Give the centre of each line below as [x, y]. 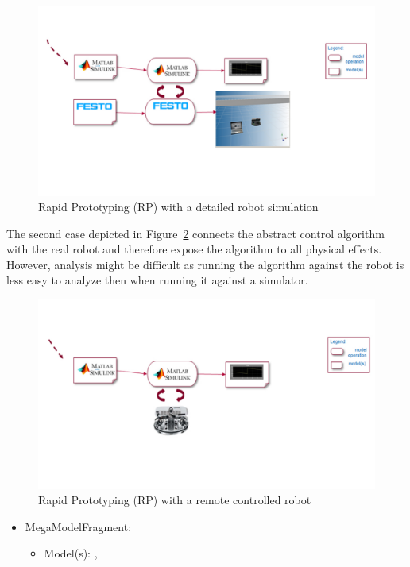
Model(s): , [71, 553]
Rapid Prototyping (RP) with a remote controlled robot [175, 500]
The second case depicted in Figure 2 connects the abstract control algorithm [195, 233]
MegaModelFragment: [78, 526]
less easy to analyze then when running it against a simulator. [157, 280]
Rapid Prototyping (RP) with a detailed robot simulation [178, 207]
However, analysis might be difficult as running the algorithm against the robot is [205, 264]
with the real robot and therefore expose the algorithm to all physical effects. [194, 249]
